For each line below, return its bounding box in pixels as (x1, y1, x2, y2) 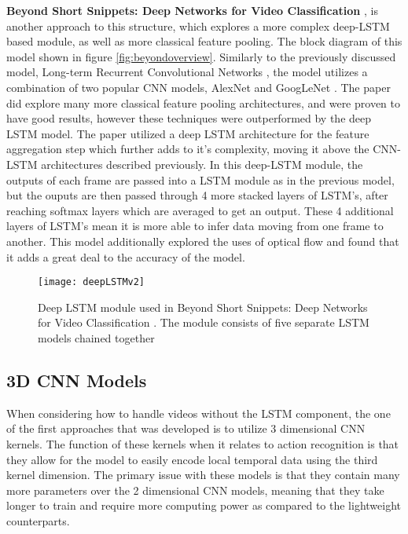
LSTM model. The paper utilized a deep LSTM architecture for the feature (6, 125, 369, 141)
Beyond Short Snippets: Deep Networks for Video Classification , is (6, 2, 378, 18)
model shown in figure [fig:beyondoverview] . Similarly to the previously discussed (6, 48, 396, 64)
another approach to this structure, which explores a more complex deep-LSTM (6, 17, 390, 34)
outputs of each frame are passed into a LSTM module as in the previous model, (6, 171, 395, 188)
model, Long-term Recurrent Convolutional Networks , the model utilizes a (6, 64, 368, 80)
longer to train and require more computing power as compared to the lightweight (6, 497, 402, 514)
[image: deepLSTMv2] (38, 276, 145, 288)
